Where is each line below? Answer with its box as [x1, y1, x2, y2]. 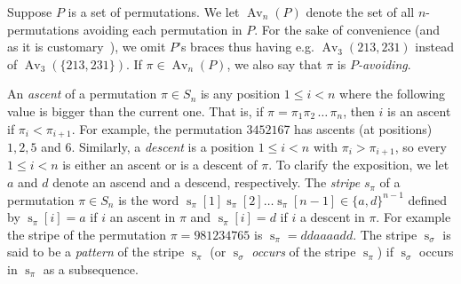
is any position [200, 84, 281, 103]
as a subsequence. [43, 260, 139, 279]
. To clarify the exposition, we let [268, 155, 449, 174]
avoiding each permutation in [83, 20, 242, 38]
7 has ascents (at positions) [283, 119, 433, 138]
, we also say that [227, 54, 322, 73]
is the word [118, 190, 179, 209]
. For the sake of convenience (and [254, 20, 441, 38]
